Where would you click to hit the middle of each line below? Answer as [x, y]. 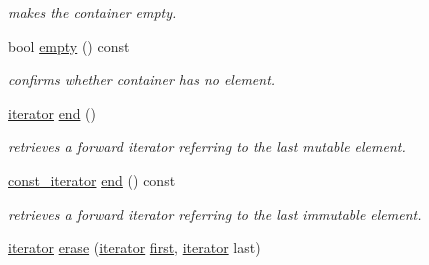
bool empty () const [69, 45]
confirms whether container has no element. [142, 79]
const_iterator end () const [92, 179]
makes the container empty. [92, 12]
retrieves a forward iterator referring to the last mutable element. [207, 146]
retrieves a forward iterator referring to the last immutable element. [215, 213]
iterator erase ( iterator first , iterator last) [134, 247]
